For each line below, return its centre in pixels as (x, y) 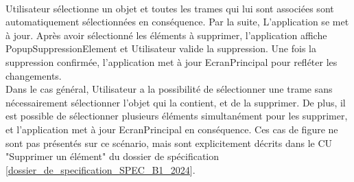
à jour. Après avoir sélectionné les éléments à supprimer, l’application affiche (166, 35)
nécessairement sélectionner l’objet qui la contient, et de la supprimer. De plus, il (176, 102)
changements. (34, 75)
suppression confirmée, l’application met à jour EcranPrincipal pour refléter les (172, 61)
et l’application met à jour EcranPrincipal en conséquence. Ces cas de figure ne (172, 129)
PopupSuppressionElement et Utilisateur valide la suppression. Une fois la (161, 48)
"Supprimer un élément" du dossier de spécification (113, 156)
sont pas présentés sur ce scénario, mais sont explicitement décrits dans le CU (169, 143)
